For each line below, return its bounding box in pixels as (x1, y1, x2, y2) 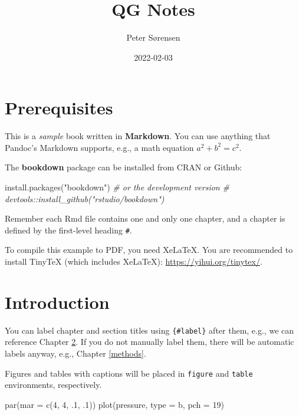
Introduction (5, 289, 110, 314)
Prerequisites (5, 95, 113, 120)
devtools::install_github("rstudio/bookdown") (5, 192, 165, 205)
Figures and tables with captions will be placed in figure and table (5, 367, 253, 379)
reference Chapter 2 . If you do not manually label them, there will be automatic (5, 335, 294, 348)
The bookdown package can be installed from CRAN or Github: (5, 161, 242, 173)
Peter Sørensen (126, 31, 180, 44)
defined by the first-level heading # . (5, 223, 132, 236)
